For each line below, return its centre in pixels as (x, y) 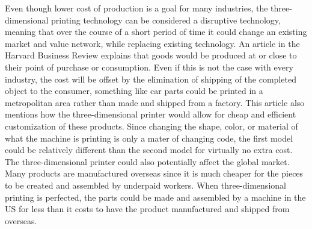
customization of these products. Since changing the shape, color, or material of (151, 126)
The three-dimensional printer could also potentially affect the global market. (147, 161)
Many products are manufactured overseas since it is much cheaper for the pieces (154, 173)
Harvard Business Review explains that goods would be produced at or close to (151, 55)
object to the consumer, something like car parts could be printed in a (134, 91)
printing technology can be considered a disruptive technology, (166, 20)
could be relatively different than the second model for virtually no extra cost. (149, 150)
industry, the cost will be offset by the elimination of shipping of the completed (151, 79)
